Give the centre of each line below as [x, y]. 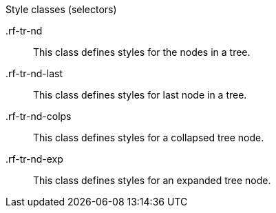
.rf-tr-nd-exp [34, 159]
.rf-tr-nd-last [34, 73]
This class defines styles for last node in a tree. [140, 95]
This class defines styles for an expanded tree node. [152, 180]
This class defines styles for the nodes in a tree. [142, 52]
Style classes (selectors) [61, 9]
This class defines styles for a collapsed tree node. [149, 138]
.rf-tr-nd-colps [39, 116]
